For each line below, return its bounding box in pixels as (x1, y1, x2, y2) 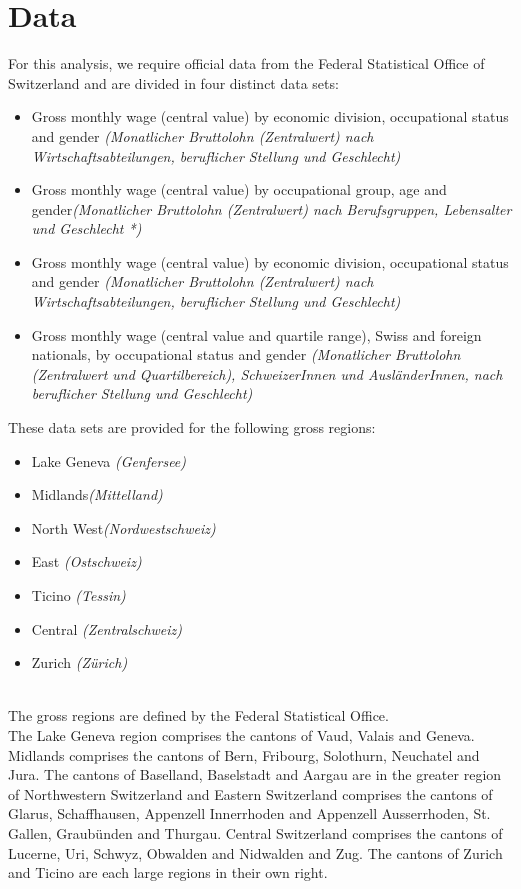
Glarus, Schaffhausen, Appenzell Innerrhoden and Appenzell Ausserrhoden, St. (8, 803, 491, 824)
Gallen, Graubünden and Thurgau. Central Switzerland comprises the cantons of (8, 822, 503, 843)
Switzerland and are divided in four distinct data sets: (8, 72, 339, 93)
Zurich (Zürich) (31, 652, 128, 673)
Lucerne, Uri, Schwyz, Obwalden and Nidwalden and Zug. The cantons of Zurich (8, 842, 503, 863)
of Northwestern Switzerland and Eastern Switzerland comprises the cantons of (8, 783, 493, 804)
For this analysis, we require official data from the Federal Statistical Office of (8, 53, 485, 74)
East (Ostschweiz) (31, 551, 142, 572)
